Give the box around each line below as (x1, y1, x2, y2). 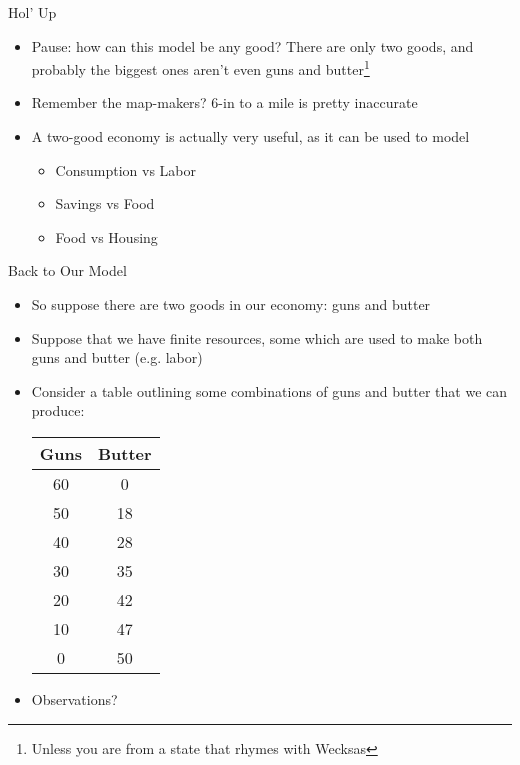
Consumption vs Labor (55, 159, 196, 180)
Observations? (31, 688, 118, 709)
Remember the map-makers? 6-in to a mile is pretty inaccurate (31, 92, 418, 113)
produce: (31, 400, 85, 421)
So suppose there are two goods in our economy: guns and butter (31, 294, 431, 314)
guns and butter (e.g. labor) (31, 347, 203, 368)
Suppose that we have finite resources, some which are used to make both (31, 327, 483, 348)
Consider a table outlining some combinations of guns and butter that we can (31, 380, 508, 401)
